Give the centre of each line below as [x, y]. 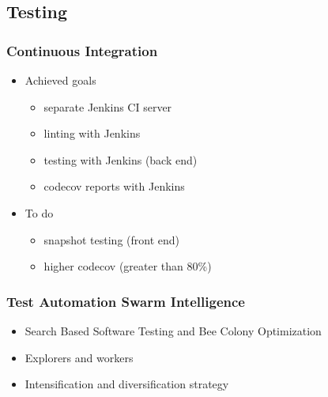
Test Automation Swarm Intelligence [126, 301]
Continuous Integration [82, 50]
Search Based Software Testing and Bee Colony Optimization [173, 330]
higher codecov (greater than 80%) [128, 266]
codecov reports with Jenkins [114, 186]
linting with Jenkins [92, 133]
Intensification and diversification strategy [127, 384]
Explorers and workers [79, 357]
